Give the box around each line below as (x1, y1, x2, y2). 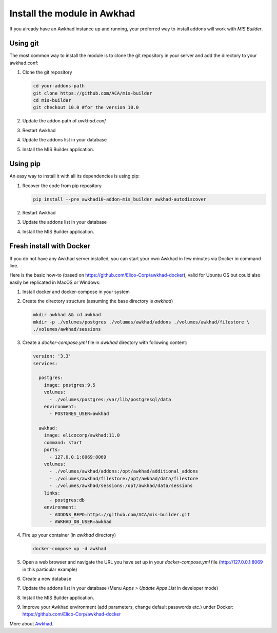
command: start (44, 440, 82, 445)
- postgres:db (49, 497, 85, 503)
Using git (9, 39, 39, 48)
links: (44, 490, 61, 496)
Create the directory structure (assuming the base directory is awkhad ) (22, 298, 173, 304)
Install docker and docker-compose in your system (22, 288, 130, 295)
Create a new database (22, 575, 72, 582)
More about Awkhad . (9, 620, 54, 627)
